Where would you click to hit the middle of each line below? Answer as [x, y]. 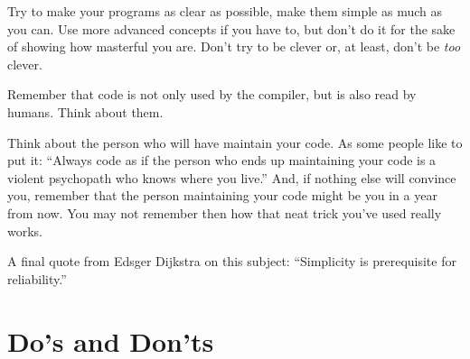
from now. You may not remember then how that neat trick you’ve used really [225, 212]
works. [25, 230]
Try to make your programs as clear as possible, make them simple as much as [225, 11]
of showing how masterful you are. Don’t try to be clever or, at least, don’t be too [234, 46]
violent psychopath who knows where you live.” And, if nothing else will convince [232, 177]
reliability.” [37, 278]
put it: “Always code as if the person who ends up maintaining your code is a [222, 160]
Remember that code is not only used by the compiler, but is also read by [212, 94]
